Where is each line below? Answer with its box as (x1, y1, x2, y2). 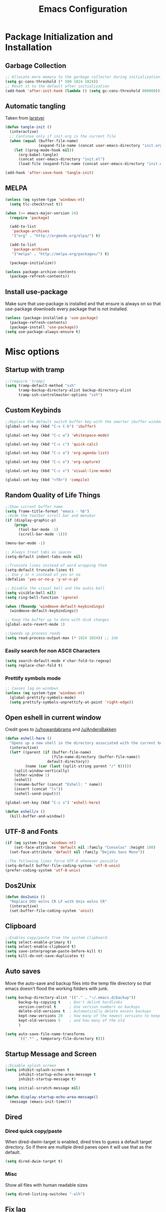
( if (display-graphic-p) (5, 518, 56, 523)
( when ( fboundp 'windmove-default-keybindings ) (5, 604, 105, 609)
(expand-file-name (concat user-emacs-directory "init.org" (38, 143, 165, 148)
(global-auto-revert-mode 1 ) (5, 622, 65, 627)
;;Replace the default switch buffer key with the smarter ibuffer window (5, 419, 163, 424)
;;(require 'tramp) (5, 379, 45, 384)
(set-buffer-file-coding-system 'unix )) (9, 908, 94, 913)
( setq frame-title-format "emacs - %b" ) (5, 509, 90, 514)
